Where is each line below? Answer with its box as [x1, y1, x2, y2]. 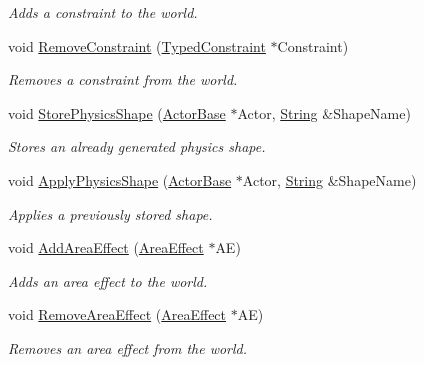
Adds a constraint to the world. [8, 2, 198, 22]
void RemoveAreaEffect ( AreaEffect [8, 304, 227, 325]
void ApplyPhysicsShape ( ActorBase [8, 169, 232, 190]
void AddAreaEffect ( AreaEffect [8, 237, 204, 258]
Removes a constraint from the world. [8, 69, 238, 90]
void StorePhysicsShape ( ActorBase [8, 102, 226, 123]
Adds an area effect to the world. [8, 270, 208, 291]
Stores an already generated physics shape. [8, 136, 266, 157]
